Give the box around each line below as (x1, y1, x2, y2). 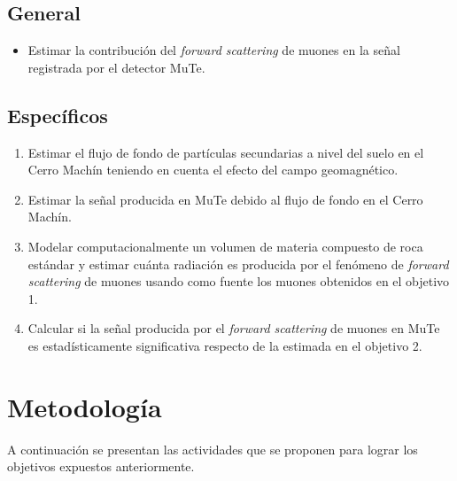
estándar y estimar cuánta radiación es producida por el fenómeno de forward (27, 254, 449, 273)
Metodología (7, 388, 162, 424)
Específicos (7, 101, 108, 128)
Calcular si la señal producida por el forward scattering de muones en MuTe (27, 319, 440, 337)
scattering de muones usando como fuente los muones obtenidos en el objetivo (27, 272, 450, 291)
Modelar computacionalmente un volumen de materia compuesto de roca (27, 237, 423, 255)
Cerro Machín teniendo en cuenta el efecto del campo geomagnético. (27, 160, 399, 179)
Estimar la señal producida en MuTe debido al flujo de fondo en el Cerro (27, 190, 423, 208)
